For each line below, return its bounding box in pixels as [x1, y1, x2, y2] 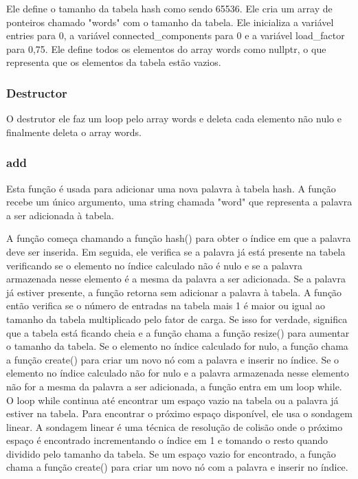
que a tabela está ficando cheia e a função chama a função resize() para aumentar [6, 325, 350, 339]
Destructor [6, 84, 67, 101]
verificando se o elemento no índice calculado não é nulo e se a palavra [6, 258, 303, 272]
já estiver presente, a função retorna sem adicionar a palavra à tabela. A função [6, 285, 342, 299]
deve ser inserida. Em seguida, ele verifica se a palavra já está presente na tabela [6, 244, 346, 258]
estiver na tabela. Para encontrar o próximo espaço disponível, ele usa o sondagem [6, 406, 353, 421]
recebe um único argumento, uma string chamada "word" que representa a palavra [6, 194, 353, 209]
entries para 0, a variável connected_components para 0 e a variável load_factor [6, 28, 345, 43]
